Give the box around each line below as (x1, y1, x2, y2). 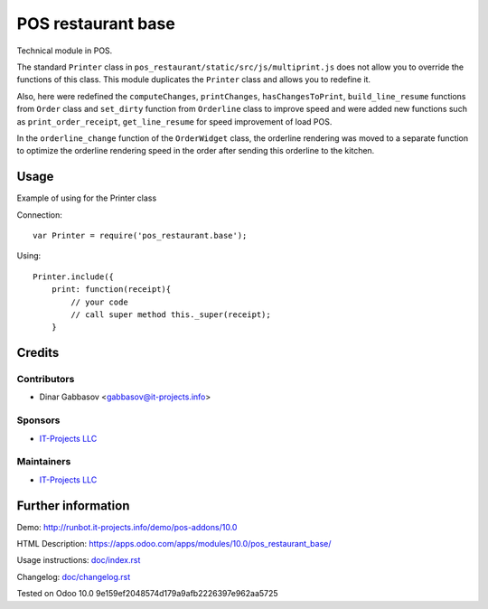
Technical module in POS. (16, 45, 113, 56)
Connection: (16, 209, 62, 220)
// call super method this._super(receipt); (70, 309, 271, 320)
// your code (70, 296, 128, 307)
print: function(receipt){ (51, 285, 172, 295)
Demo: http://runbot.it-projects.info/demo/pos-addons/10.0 (16, 521, 238, 532)
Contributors (16, 373, 75, 386)
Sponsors (16, 414, 61, 426)
